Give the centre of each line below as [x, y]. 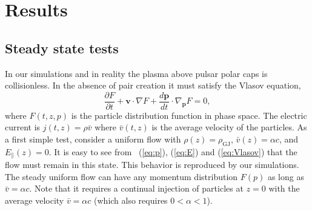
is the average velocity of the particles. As [229, 127]
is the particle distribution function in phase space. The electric [189, 115]
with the [284, 188]
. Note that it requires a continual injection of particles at [136, 188]
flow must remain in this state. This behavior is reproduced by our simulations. [152, 165]
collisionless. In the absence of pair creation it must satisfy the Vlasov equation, [153, 85]
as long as [286, 176]
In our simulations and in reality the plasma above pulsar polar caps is [136, 73]
